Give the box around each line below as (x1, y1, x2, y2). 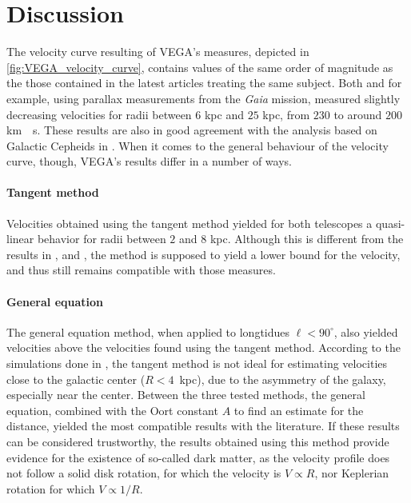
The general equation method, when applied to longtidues (6, 323, 290, 340)
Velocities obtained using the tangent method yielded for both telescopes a (6, 214, 373, 231)
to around (333, 106, 382, 122)
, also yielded (333, 323, 398, 340)
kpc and (204, 106, 244, 122)
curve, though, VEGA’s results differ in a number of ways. (6, 153, 292, 170)
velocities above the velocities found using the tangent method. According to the (6, 339, 401, 356)
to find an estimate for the (233, 401, 364, 418)
